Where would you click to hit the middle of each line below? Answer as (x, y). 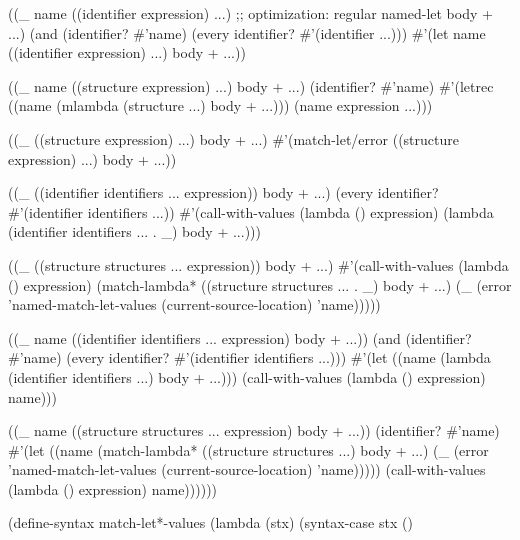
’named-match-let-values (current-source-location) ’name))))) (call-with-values (247, 469)
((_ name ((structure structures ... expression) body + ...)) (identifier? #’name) (254, 430)
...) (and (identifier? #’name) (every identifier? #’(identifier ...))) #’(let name (247, 32)
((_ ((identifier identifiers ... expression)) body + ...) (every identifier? (223, 192)
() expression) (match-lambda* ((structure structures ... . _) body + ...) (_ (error (260, 284)
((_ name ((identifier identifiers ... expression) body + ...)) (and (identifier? (240, 337)
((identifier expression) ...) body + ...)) (127, 52)
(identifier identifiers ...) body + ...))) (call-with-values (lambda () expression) (247, 376)
